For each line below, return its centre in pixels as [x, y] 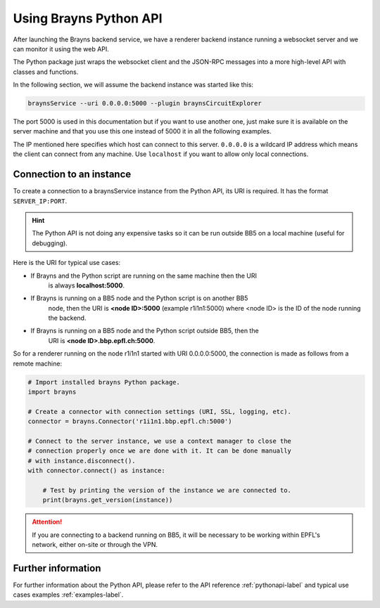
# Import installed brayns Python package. [104, 382]
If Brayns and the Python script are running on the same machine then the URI [144, 276]
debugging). [50, 243]
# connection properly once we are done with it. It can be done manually [160, 451]
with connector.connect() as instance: [96, 471]
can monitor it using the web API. [61, 48]
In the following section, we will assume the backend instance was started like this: [133, 85]
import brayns [52, 392]
